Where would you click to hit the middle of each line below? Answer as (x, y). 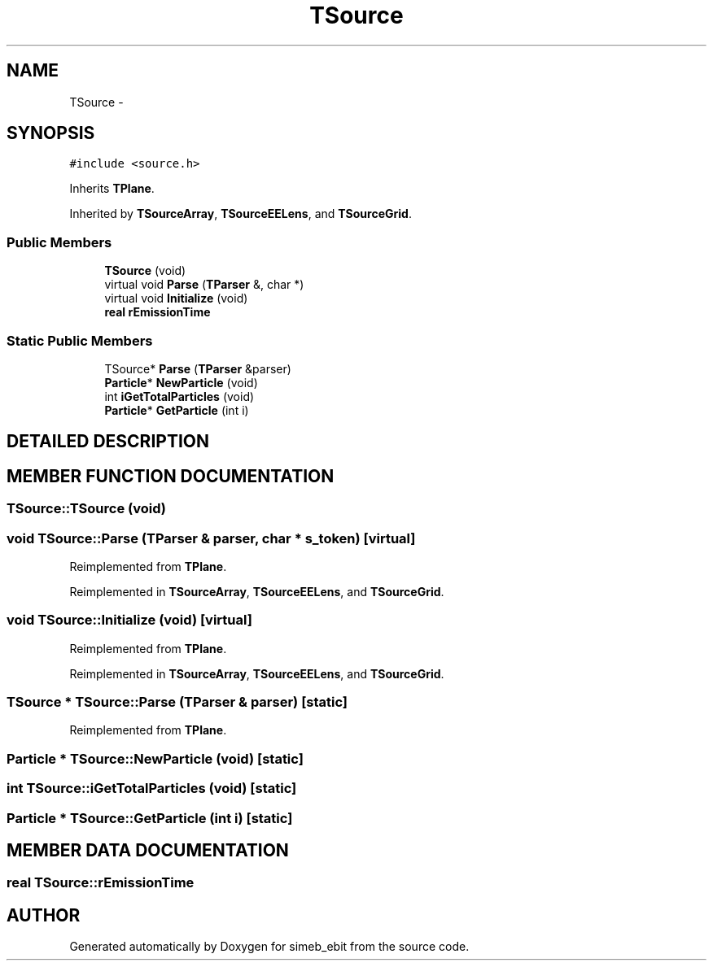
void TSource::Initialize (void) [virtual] (129, 620)
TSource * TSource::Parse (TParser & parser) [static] (177, 702)
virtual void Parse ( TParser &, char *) (204, 285)
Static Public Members (80, 340)
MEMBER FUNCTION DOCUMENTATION (171, 476)
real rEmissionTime (157, 312)
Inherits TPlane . (112, 189)
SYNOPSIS (51, 133)
